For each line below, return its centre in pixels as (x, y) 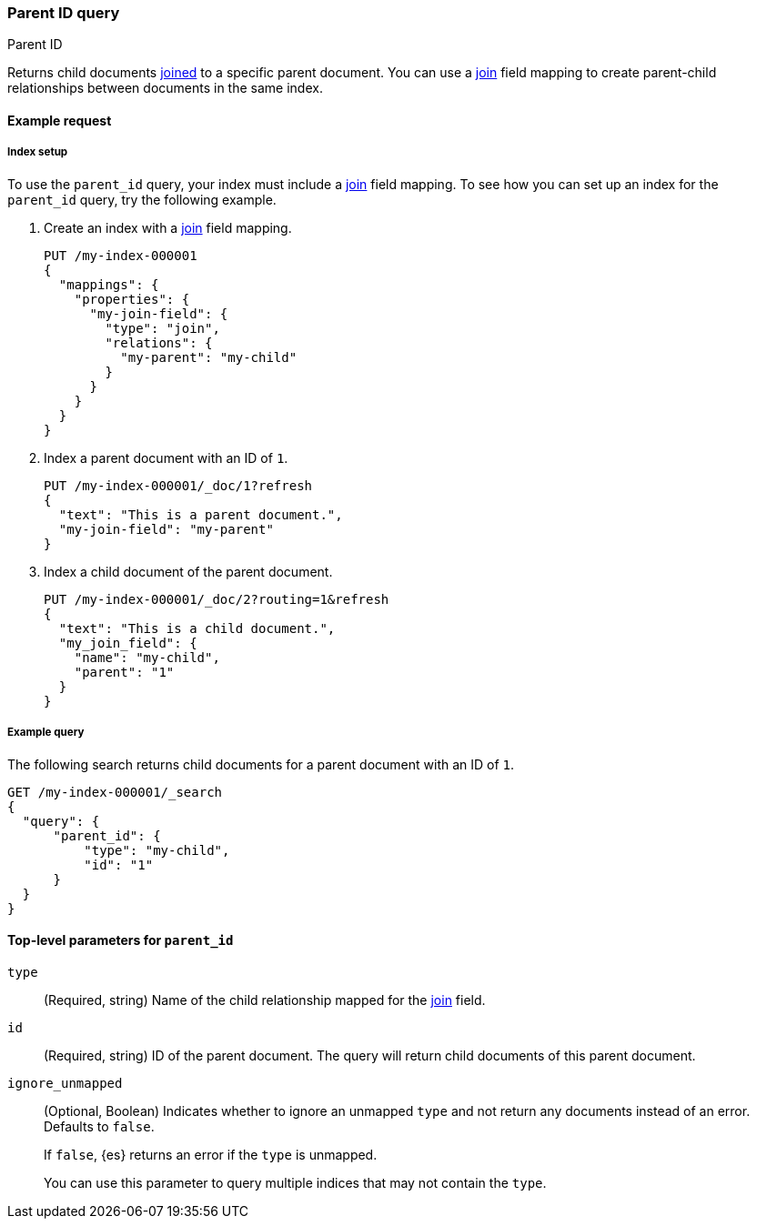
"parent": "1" (124, 672)
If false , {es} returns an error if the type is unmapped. (211, 1154)
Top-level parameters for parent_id (121, 940)
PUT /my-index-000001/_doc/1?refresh (178, 485)
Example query (46, 733)
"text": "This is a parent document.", (201, 514)
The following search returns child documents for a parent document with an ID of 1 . (261, 764)
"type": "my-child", (157, 850)
